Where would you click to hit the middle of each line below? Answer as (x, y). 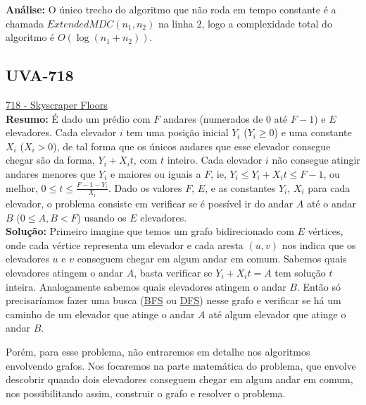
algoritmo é (30, 37)
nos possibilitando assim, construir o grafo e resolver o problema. (146, 393)
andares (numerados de (213, 118)
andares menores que (51, 173)
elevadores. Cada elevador (61, 132)
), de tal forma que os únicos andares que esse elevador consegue (192, 146)
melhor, (22, 187)
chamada (25, 23)
